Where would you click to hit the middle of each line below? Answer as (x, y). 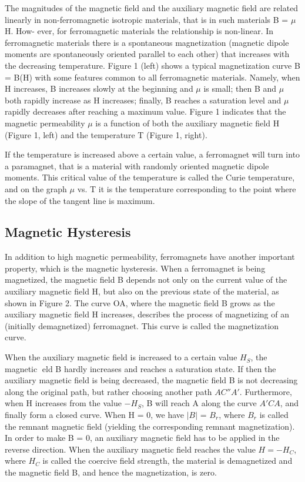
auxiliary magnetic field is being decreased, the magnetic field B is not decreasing (151, 380)
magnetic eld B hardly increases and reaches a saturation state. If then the (140, 368)
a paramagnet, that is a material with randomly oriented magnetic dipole (137, 165)
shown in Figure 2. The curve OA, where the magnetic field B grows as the (140, 302)
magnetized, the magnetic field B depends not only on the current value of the (146, 280)
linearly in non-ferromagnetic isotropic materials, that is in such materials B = (147, 19)
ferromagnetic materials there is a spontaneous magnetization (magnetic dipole (147, 42)
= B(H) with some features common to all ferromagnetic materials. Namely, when (152, 77)
